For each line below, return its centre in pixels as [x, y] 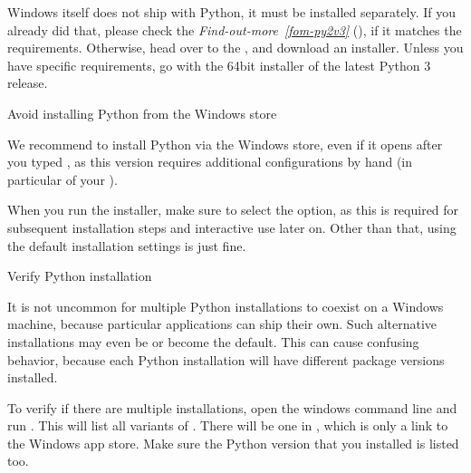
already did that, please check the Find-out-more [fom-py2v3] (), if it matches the [235, 29]
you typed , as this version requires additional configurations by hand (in [210, 162]
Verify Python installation [80, 276]
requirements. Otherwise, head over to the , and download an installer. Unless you [235, 48]
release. [28, 83]
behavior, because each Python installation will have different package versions [226, 359]
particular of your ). [62, 179]
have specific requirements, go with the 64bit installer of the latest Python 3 [219, 65]
